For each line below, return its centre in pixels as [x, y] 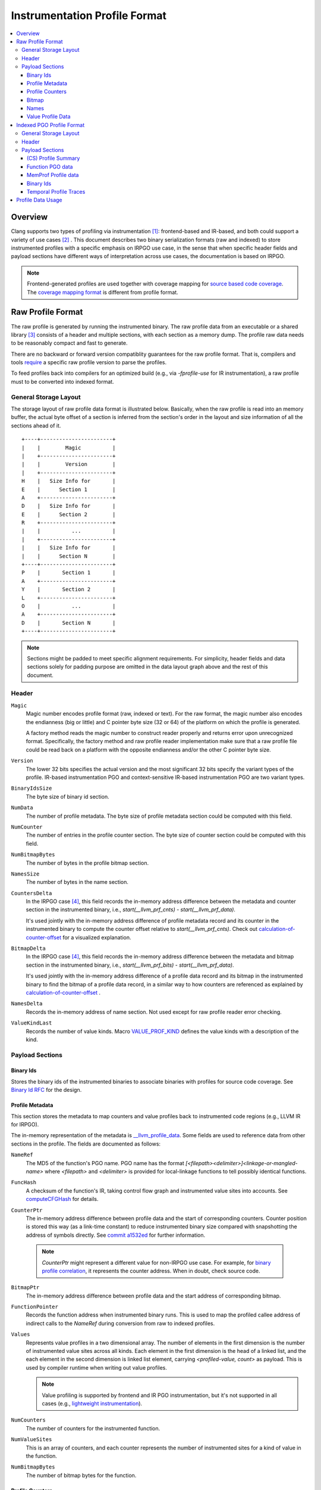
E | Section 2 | [69, 514]
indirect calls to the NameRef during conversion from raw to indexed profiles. [120, 1323]
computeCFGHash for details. [62, 1199]
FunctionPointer [35, 1307]
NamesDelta [27, 1004]
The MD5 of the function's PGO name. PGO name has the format [105, 1163]
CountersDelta [32, 893]
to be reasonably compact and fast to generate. [69, 343]
